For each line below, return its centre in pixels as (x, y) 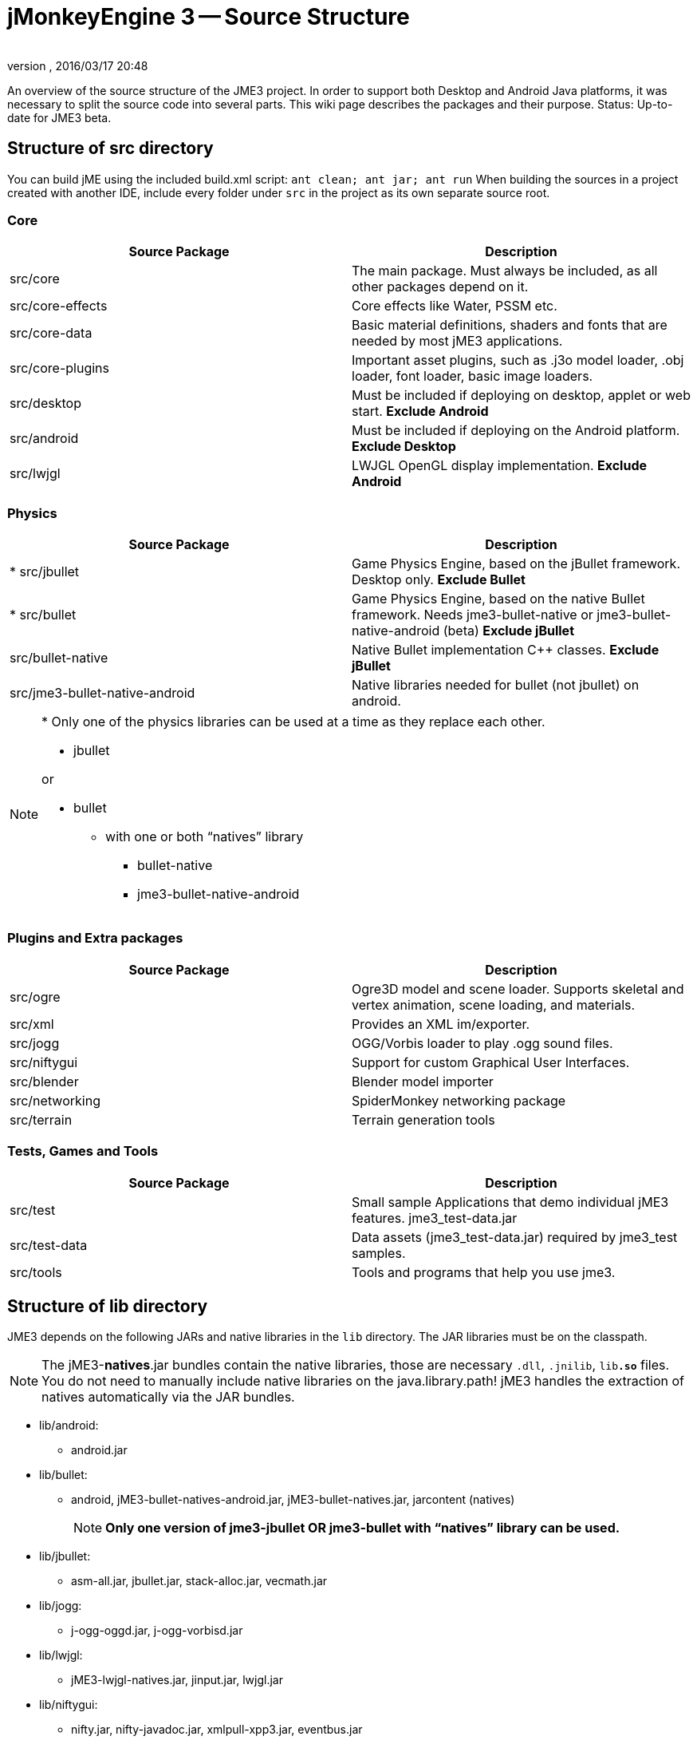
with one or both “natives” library (205, 837)
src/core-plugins (60, 368)
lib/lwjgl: (61, 1655)
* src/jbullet (45, 572)
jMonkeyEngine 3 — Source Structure (209, 17)
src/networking (55, 1100)
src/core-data (51, 333)
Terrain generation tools (423, 1119)
